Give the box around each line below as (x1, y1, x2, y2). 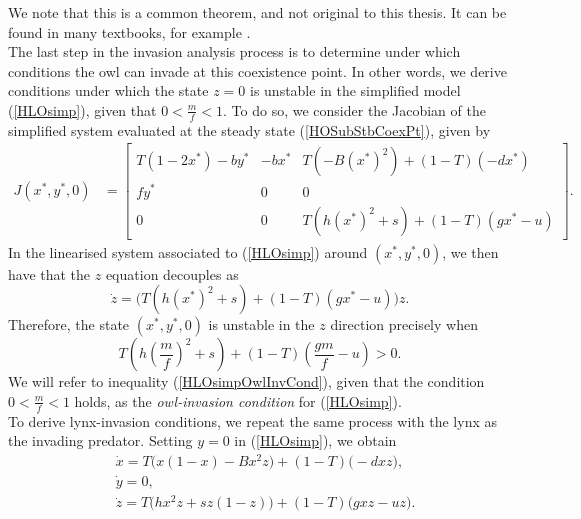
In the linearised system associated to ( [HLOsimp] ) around (8, 241, 368, 262)
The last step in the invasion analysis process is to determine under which (8, 41, 461, 62)
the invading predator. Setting (8, 430, 193, 451)
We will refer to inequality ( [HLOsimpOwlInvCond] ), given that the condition (8, 371, 485, 392)
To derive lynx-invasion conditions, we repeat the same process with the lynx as (8, 410, 497, 431)
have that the (8, 263, 91, 284)
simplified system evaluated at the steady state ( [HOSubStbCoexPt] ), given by (8, 119, 491, 140)
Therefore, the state (8, 314, 130, 335)
